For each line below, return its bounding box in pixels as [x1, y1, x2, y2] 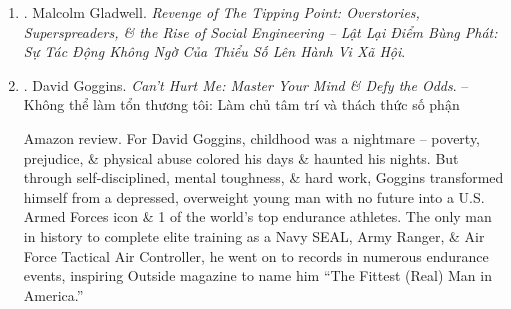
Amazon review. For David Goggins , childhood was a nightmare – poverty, [23, 127, 481, 148]
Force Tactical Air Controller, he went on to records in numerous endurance [23, 245, 489, 266]
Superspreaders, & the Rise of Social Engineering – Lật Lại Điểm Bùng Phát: [23, 21, 498, 42]
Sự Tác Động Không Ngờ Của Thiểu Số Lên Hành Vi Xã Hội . [23, 41, 406, 62]
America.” [23, 284, 84, 305]
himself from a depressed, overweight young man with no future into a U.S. [23, 186, 485, 207]
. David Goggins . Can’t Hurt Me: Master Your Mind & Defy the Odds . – [23, 74, 469, 95]
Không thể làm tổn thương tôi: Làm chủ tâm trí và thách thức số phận [23, 94, 460, 115]
